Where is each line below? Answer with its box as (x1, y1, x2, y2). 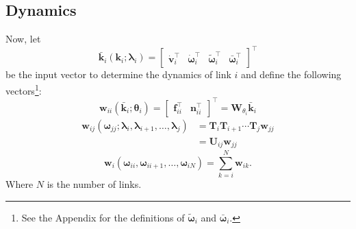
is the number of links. (47, 177, 142, 191)
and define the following (241, 67, 342, 82)
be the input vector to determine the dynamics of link (5, 67, 231, 82)
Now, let (5, 32, 41, 46)
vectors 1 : (5, 81, 42, 97)
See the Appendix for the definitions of (21, 210, 185, 224)
